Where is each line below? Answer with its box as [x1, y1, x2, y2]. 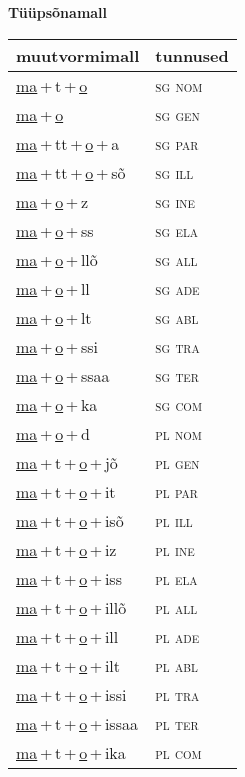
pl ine [155, 537, 195, 561]
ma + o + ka [16, 392, 98, 416]
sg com [155, 392, 202, 416]
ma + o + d [16, 421, 90, 445]
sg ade [155, 276, 200, 300]
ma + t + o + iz [16, 537, 117, 561]
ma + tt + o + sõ [16, 160, 126, 184]
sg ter [155, 363, 199, 387]
